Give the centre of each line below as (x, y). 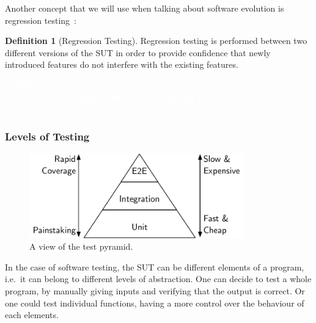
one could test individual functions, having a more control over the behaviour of (155, 303)
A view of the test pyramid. (81, 246)
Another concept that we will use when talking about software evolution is (145, 8)
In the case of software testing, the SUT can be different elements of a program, (155, 267)
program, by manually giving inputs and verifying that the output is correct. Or (155, 291)
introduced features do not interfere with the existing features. (122, 64)
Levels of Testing (47, 136)
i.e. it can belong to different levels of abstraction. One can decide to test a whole (158, 279)
